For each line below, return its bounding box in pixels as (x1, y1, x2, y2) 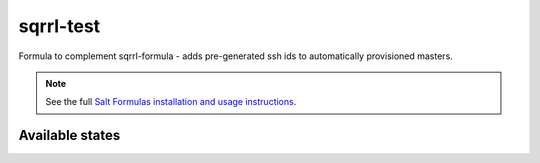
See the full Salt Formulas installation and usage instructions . (45, 96, 297, 108)
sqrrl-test (18, 15, 101, 37)
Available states (18, 127, 121, 144)
